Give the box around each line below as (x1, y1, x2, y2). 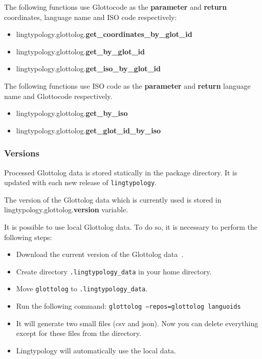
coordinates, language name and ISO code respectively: (4, 11, 177, 22)
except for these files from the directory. (16, 328, 141, 338)
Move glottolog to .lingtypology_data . (16, 283, 148, 294)
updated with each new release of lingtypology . (4, 177, 157, 188)
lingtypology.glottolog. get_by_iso (16, 108, 128, 118)
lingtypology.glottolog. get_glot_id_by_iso (16, 125, 161, 135)
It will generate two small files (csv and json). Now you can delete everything (16, 317, 258, 328)
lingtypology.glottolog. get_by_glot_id (16, 46, 145, 56)
